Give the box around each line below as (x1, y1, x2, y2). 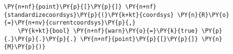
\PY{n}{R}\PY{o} (177, 11, 230, 18)
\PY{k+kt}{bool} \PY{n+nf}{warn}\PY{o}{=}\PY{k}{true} (17, 27, 198, 34)
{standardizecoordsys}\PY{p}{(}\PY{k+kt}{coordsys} (4, 11, 174, 18)
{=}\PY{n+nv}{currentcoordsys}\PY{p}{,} (4, 19, 136, 27)
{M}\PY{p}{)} (4, 43, 46, 51)
